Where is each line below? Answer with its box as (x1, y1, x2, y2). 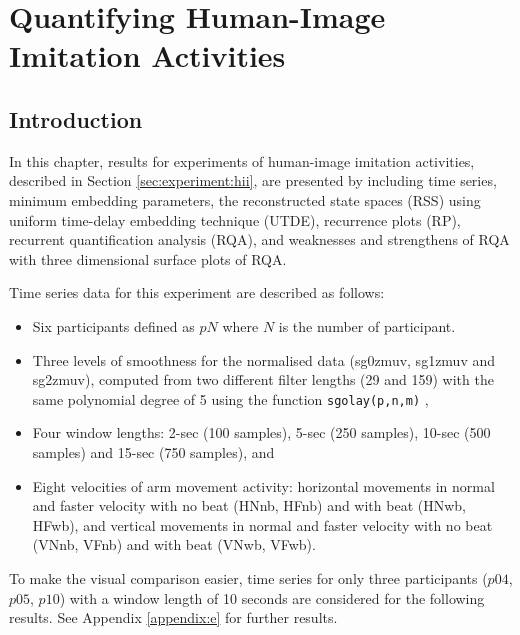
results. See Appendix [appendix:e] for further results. (9, 607, 338, 628)
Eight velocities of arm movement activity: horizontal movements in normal (32, 475, 495, 496)
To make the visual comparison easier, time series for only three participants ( (9, 567, 488, 588)
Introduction (9, 103, 143, 134)
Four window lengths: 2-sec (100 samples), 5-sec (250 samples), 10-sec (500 (32, 422, 491, 443)
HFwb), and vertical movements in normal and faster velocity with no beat (32, 514, 493, 535)
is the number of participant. (278, 315, 456, 336)
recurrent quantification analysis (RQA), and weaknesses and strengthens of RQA (9, 229, 510, 250)
